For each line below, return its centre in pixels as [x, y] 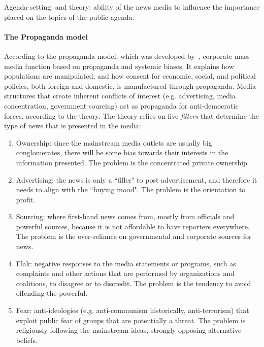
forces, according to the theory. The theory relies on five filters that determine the [131, 115]
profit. [26, 199]
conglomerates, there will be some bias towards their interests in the [122, 152]
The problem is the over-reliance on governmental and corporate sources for [134, 236]
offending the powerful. [52, 293]
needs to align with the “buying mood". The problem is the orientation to [131, 189]
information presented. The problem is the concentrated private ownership [131, 162]
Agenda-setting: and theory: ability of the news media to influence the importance [132, 7]
